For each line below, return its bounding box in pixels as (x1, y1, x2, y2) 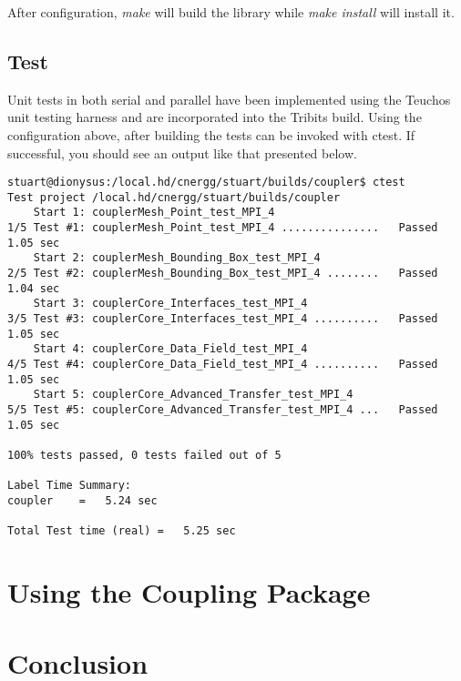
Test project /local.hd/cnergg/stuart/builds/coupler (7, 190, 341, 204)
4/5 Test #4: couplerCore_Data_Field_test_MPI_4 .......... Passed (7, 358, 438, 371)
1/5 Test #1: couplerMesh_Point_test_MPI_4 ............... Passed (7, 221, 438, 235)
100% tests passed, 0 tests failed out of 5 (7, 448, 282, 462)
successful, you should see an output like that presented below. (7, 143, 357, 162)
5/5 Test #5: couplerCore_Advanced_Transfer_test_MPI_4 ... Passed (7, 403, 438, 417)
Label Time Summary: (7, 479, 132, 493)
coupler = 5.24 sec (7, 493, 158, 507)
